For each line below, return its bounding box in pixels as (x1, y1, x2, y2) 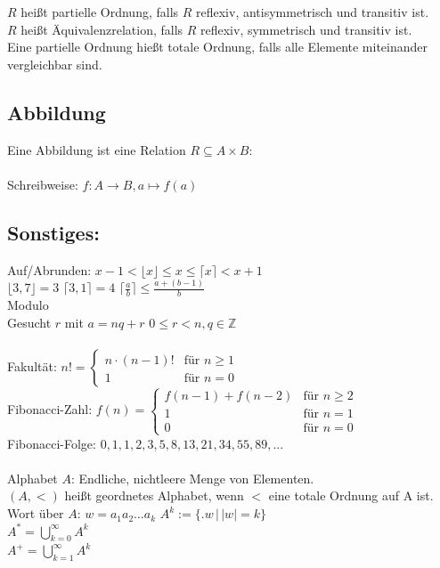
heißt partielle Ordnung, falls (20, 3, 179, 20)
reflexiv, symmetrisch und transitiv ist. (200, 20, 412, 38)
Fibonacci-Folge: (7, 434, 96, 452)
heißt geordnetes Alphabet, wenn (64, 486, 244, 505)
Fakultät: (7, 357, 57, 376)
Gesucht (7, 312, 52, 331)
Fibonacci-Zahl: (7, 400, 93, 418)
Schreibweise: (7, 174, 78, 193)
